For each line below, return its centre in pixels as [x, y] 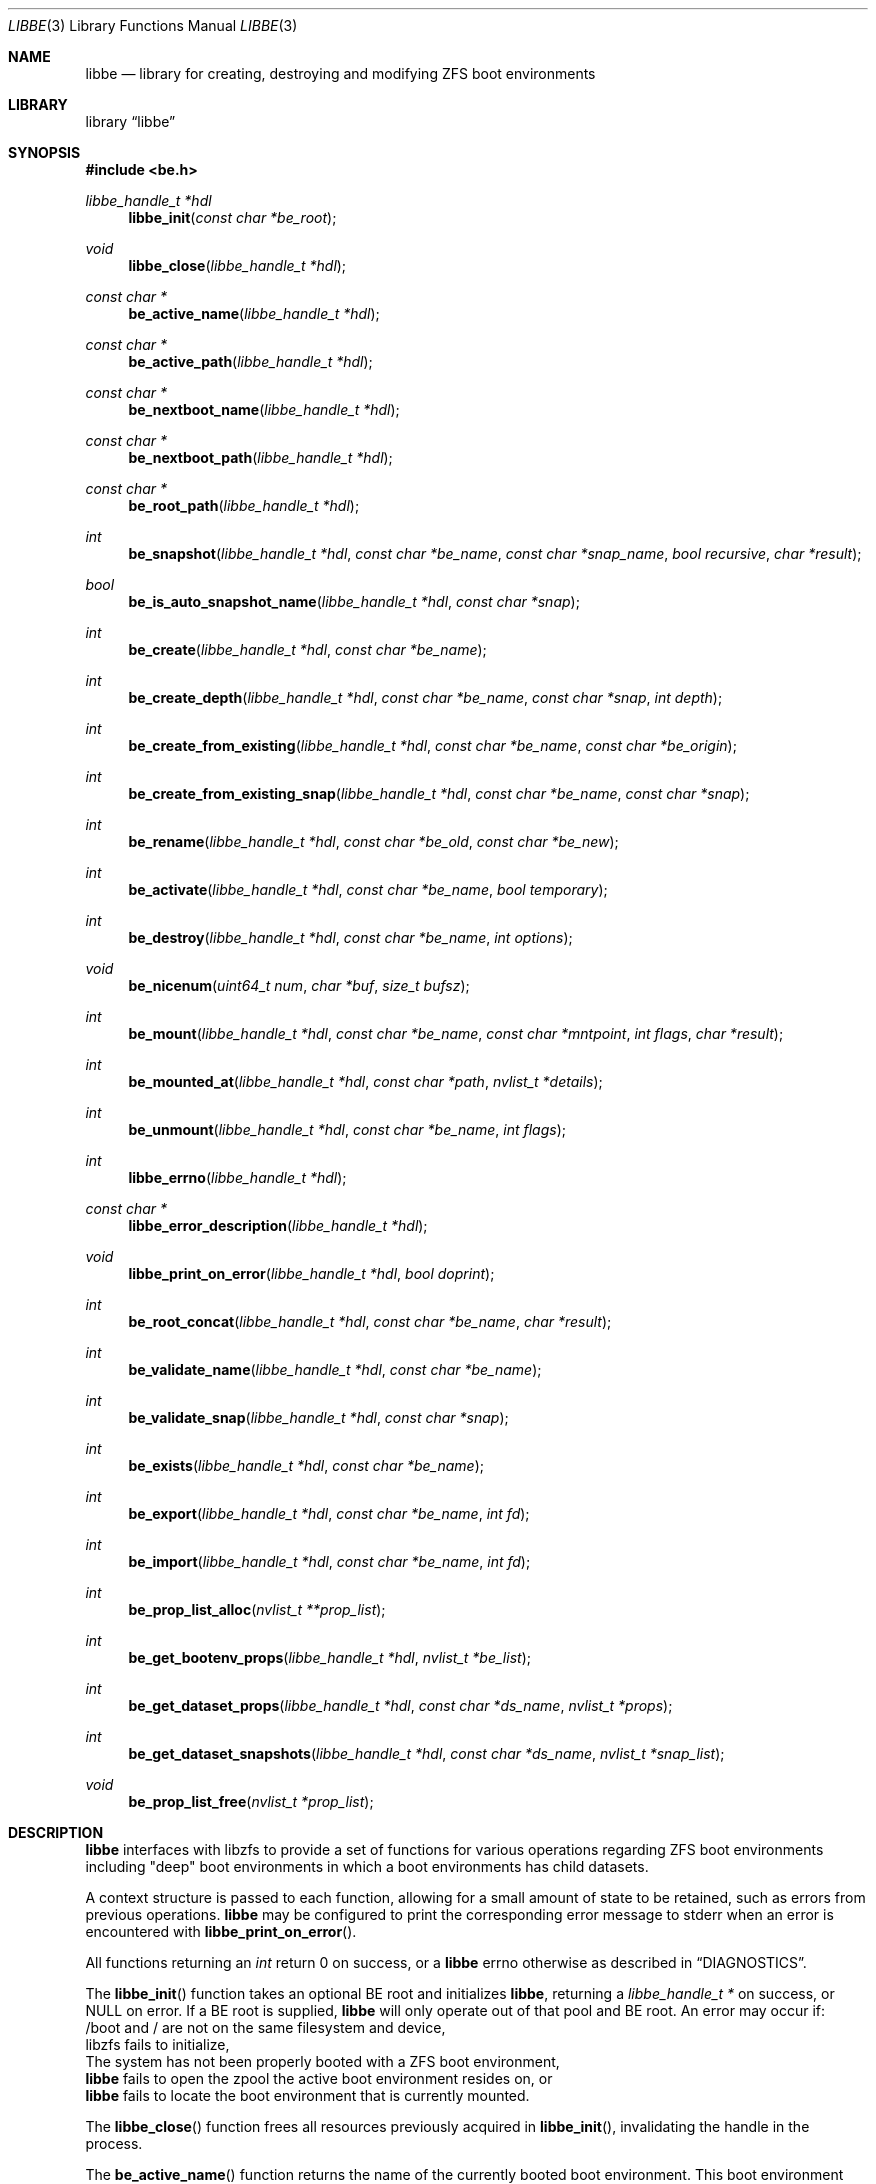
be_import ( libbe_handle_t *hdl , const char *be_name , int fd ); [329, 1561]
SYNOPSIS [44, 152]
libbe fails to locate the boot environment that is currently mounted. [307, 2095]
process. [114, 2143]
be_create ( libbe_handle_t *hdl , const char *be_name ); [307, 649]
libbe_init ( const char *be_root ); [232, 217]
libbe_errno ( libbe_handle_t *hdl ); [237, 1177]
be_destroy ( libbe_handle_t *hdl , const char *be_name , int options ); [350, 937]
